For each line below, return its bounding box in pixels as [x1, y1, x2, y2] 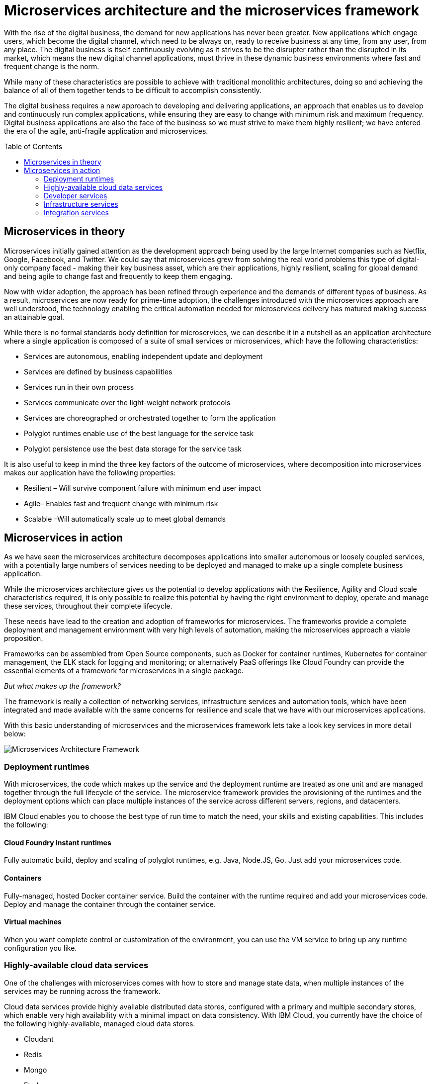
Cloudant [24, 1034, 54, 1043]
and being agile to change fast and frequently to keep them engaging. [4, 271, 233, 280]
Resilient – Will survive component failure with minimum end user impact [24, 483, 261, 492]
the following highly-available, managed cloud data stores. [4, 1019, 195, 1028]
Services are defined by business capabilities [24, 367, 173, 376]
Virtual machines [4, 917, 62, 926]
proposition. [4, 634, 43, 643]
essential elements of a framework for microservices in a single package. [4, 666, 244, 675]
